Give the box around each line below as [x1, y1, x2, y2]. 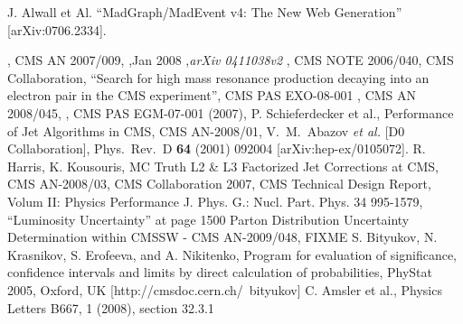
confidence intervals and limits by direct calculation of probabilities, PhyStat [7, 263, 432, 282]
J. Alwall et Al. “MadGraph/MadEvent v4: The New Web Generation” [7, 3, 402, 21]
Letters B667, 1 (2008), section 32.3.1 [7, 298, 214, 317]
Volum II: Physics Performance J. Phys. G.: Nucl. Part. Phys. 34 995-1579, [7, 191, 423, 210]
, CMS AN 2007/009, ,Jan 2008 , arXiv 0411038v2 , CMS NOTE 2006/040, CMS [7, 51, 454, 69]
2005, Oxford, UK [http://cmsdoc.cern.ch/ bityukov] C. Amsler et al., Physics [7, 280, 442, 299]
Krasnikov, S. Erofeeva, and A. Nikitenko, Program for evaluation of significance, [7, 245, 458, 264]
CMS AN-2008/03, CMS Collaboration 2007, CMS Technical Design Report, [7, 174, 431, 193]
